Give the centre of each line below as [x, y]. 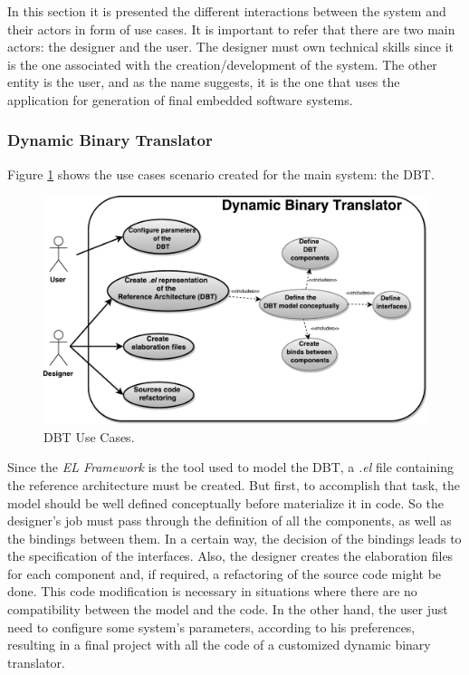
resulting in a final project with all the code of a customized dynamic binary [219, 645]
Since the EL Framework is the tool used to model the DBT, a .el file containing [230, 467]
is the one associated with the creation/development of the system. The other [222, 64]
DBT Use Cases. [89, 436]
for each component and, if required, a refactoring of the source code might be [225, 573]
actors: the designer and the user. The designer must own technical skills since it [231, 47]
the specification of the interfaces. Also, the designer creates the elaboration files [230, 556]
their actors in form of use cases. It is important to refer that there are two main [231, 29]
